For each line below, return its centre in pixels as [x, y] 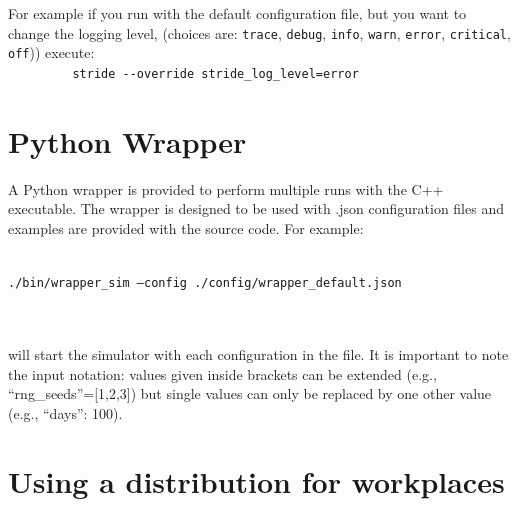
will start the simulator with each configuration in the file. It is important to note [258, 353]
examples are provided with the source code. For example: [186, 227]
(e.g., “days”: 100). [65, 412]
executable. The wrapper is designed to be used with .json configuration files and [256, 208]
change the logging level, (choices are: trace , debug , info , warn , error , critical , [259, 32]
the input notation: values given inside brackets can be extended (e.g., [222, 373]
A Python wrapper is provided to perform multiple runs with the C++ [226, 188]
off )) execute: [51, 52]
